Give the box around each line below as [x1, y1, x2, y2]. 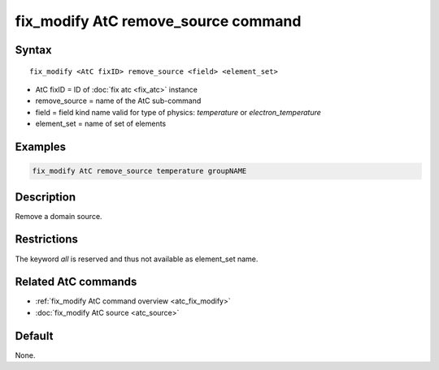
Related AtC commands [15, 275, 137, 289]
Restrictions [15, 232, 79, 247]
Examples [15, 140, 67, 153]
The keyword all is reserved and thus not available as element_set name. [15, 254, 259, 264]
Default [15, 329, 54, 342]
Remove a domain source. [15, 211, 102, 221]
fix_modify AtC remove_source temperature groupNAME [32, 166, 247, 176]
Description [15, 190, 76, 204]
